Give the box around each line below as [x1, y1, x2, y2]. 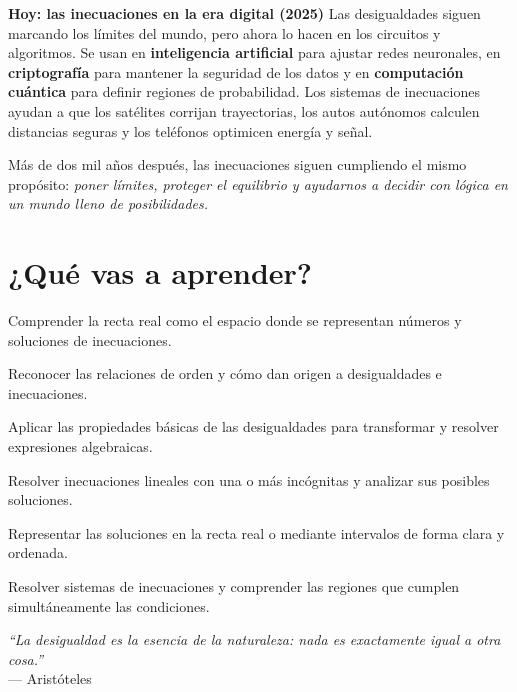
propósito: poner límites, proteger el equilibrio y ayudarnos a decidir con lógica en [8, 173, 508, 194]
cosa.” [8, 648, 44, 669]
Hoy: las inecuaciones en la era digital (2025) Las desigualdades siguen [8, 3, 481, 23]
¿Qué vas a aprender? [8, 252, 313, 293]
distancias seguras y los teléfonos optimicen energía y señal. [8, 120, 373, 141]
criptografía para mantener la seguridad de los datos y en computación [8, 61, 464, 82]
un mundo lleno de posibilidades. [8, 193, 209, 214]
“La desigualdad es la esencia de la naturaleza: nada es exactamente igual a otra [8, 629, 501, 650]
